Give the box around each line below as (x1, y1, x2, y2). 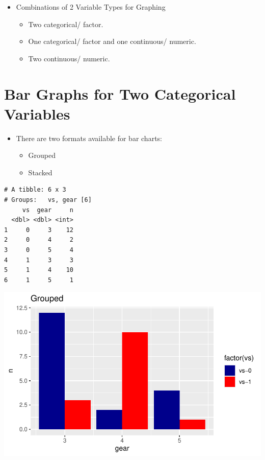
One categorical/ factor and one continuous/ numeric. (28, 36, 196, 47)
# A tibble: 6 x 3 (4, 186, 66, 194)
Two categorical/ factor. (28, 18, 103, 29)
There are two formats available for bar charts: (16, 132, 162, 143)
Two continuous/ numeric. (28, 53, 110, 63)
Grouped (28, 150, 56, 160)
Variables (4, 103, 70, 124)
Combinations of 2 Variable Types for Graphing (16, 2, 166, 12)
